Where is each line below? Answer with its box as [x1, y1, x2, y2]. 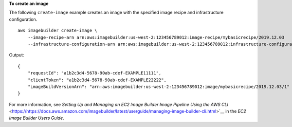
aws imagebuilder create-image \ [18, 28, 97, 34]
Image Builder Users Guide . [9, 115, 64, 121]
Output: [9, 52, 24, 58]
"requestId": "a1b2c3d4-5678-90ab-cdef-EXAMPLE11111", [27, 71, 162, 76]
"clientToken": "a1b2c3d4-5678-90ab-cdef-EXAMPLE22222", [27, 77, 166, 83]
